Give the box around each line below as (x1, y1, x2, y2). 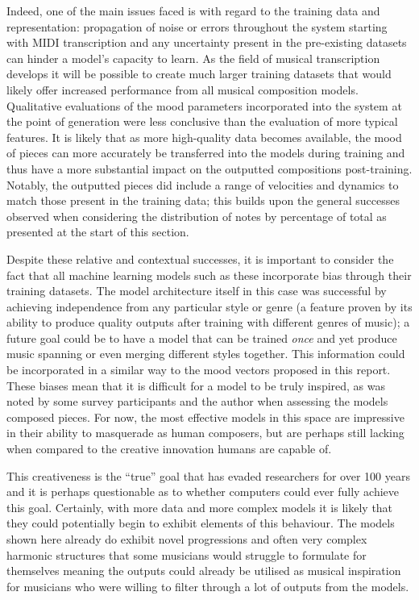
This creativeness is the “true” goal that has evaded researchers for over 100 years (6, 467, 410, 484)
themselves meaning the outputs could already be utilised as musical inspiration (6, 562, 401, 579)
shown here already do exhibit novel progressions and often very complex (6, 531, 367, 547)
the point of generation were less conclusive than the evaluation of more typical (6, 113, 398, 130)
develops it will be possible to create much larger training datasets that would (6, 65, 392, 82)
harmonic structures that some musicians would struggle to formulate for (6, 546, 367, 563)
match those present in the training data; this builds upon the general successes (6, 192, 400, 209)
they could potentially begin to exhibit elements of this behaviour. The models (6, 515, 395, 531)
